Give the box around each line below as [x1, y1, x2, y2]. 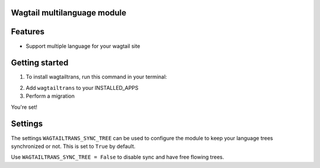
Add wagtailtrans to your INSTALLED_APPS [25, 84, 139, 91]
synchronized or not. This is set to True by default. [11, 143, 136, 150]
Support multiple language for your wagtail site [25, 42, 140, 50]
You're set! [11, 104, 38, 111]
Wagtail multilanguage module [11, 8, 127, 18]
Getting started [11, 58, 69, 68]
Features [11, 27, 44, 37]
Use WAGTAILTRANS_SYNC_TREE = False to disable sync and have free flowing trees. [11, 154, 225, 161]
